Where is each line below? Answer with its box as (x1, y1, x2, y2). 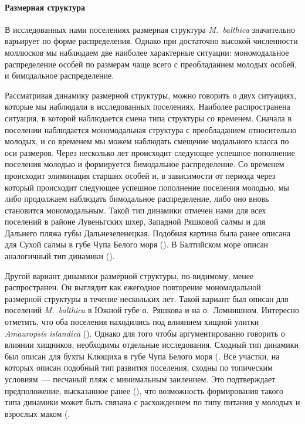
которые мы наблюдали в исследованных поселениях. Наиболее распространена (5, 100, 290, 113)
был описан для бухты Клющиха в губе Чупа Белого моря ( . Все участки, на (5, 350, 280, 362)
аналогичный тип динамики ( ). (5, 250, 115, 262)
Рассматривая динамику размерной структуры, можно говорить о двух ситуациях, (5, 89, 297, 101)
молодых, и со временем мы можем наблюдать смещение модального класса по (5, 135, 289, 147)
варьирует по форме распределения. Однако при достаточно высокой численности (5, 35, 298, 47)
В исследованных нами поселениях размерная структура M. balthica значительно (5, 23, 295, 35)
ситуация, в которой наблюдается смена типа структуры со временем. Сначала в (5, 111, 292, 124)
